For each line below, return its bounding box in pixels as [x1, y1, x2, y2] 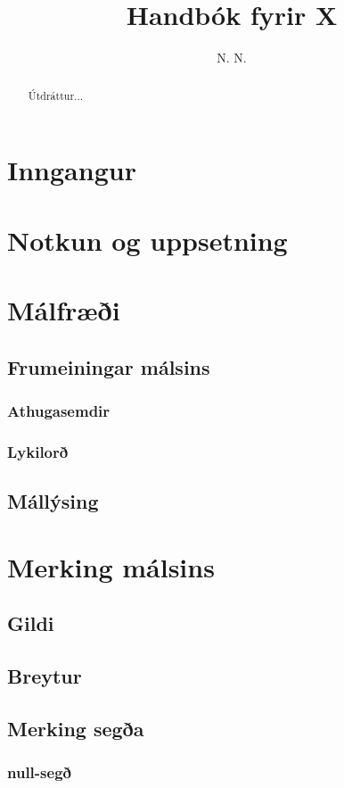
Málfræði [7, 291, 120, 328]
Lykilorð [7, 440, 69, 462]
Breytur [7, 661, 82, 689]
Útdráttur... [28, 87, 83, 103]
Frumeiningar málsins [7, 353, 210, 380]
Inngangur [7, 152, 136, 188]
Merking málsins [7, 548, 215, 585]
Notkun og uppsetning [7, 221, 288, 258]
